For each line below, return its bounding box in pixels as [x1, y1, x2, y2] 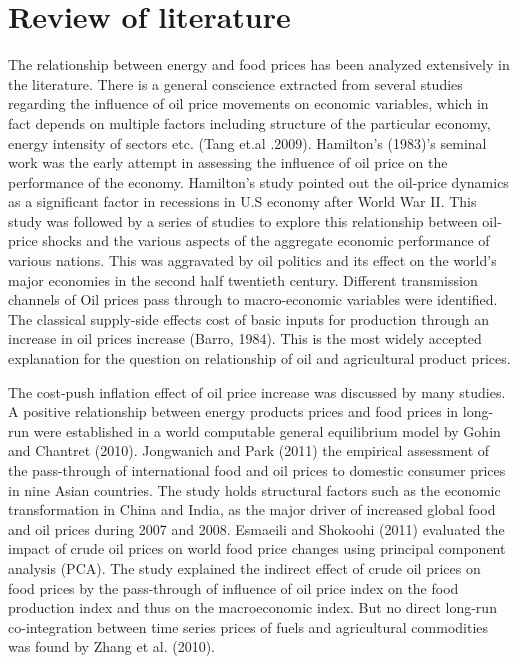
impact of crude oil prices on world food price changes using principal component [8, 538, 506, 559]
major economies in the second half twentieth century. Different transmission [8, 269, 478, 290]
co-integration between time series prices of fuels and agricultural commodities [8, 616, 489, 637]
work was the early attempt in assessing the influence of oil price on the [8, 152, 448, 173]
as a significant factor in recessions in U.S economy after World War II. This [8, 191, 477, 212]
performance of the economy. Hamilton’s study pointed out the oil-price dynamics [8, 171, 509, 192]
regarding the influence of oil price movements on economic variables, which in [8, 93, 489, 114]
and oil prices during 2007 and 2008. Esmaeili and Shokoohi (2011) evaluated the [8, 518, 505, 539]
